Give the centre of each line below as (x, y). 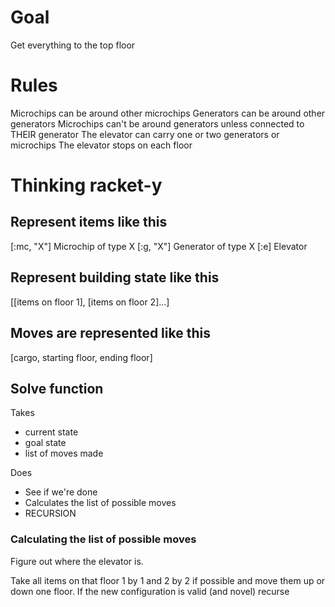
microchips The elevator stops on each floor (101, 145)
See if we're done (61, 492)
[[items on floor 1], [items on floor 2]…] (90, 302)
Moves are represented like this (110, 333)
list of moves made (64, 453)
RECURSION (50, 513)
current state (51, 432)
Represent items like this (89, 222)
